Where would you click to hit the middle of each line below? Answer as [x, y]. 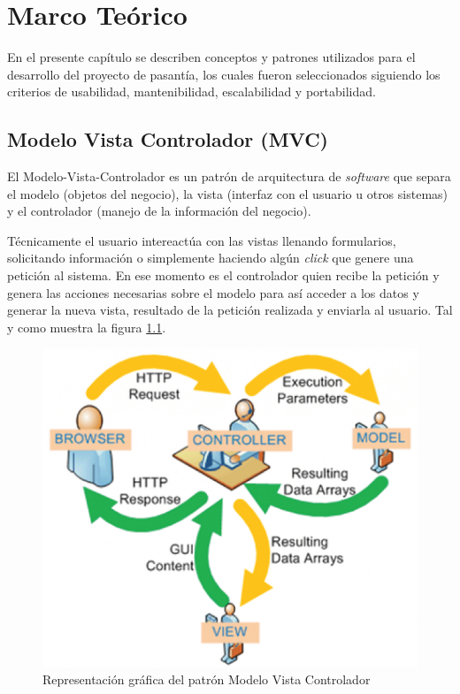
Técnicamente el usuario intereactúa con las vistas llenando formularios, [202, 240]
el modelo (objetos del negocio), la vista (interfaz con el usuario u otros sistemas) [228, 193]
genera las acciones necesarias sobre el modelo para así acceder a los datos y [213, 292]
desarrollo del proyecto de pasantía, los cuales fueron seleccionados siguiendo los [224, 74]
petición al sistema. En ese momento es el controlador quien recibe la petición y [223, 275]
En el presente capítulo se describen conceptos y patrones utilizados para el [211, 57]
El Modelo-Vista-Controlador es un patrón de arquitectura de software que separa [229, 176]
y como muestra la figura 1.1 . [87, 327]
